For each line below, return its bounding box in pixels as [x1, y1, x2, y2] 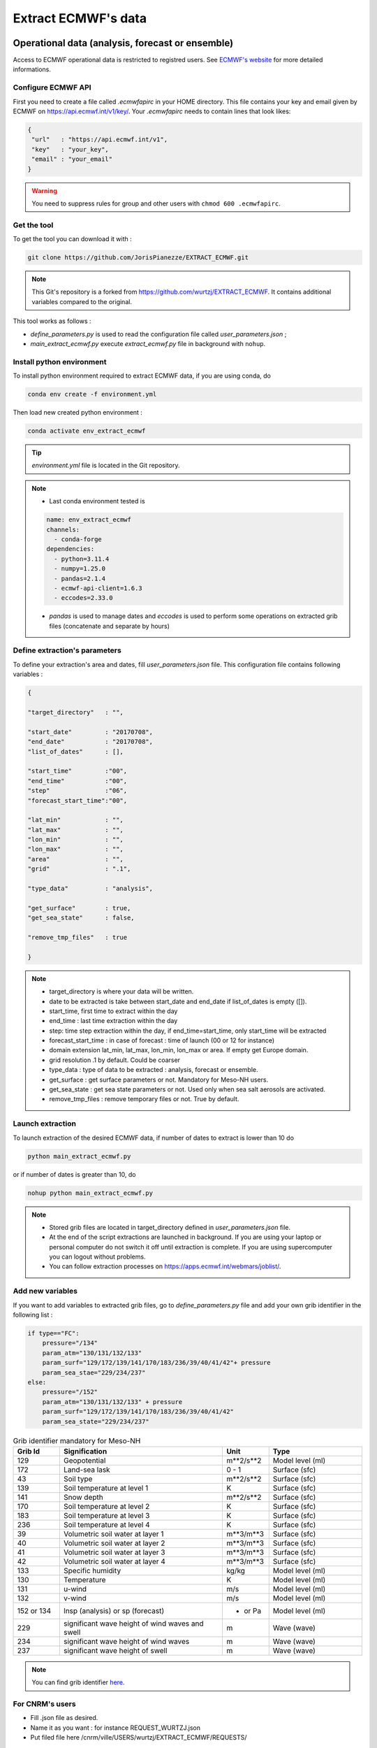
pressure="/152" [42, 1388, 98, 1396]
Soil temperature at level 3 [64, 1510, 150, 1520]
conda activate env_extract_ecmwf [27, 427, 146, 435]
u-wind [64, 1584, 87, 1593]
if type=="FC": [27, 1329, 80, 1337]
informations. [13, 65, 52, 73]
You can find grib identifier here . [31, 1678, 125, 1686]
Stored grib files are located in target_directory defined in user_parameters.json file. [49, 1223, 291, 1231]
